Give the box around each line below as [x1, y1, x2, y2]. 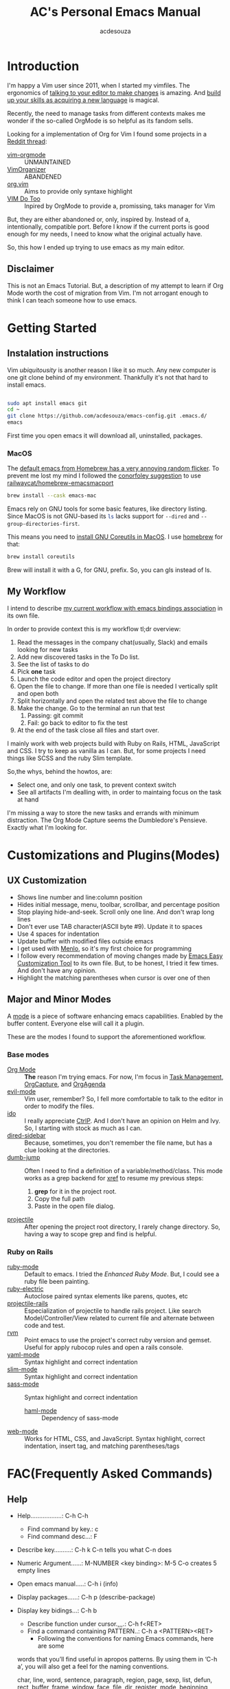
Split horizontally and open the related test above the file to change [16, 697, 207, 705]
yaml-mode [7, 1351, 40, 1359]
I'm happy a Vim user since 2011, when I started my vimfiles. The [7, 81, 190, 90]
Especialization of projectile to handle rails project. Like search [24, 1307, 201, 1315]
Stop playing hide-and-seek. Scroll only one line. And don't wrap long [16, 908, 215, 916]
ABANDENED [24, 172, 62, 181]
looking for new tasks [16, 645, 78, 653]
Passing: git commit [27, 711, 84, 719]
